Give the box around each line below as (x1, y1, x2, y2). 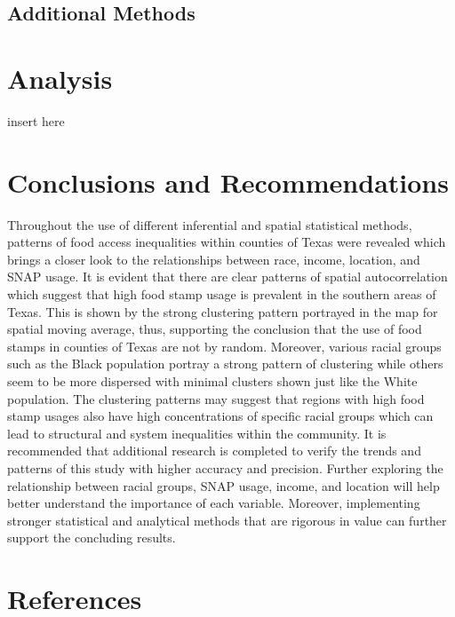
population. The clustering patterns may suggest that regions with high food (7, 389, 425, 407)
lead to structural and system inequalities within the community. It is (7, 423, 387, 442)
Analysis (7, 59, 113, 96)
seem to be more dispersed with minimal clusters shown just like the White (7, 371, 418, 390)
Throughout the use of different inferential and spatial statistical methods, (7, 215, 412, 233)
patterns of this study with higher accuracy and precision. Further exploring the (7, 458, 443, 477)
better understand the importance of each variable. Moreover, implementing (7, 494, 420, 512)
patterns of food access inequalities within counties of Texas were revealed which (7, 233, 446, 251)
